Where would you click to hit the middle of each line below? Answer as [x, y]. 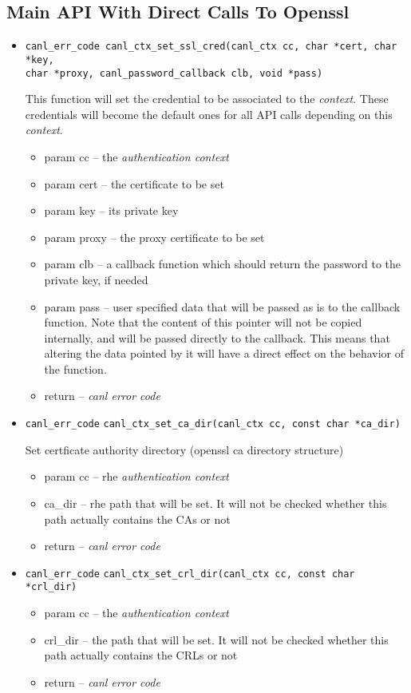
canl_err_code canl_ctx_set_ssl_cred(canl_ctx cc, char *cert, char [211, 47]
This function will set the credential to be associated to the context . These [207, 99]
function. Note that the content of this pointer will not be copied [203, 322]
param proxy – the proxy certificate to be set [154, 237]
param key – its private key [111, 210]
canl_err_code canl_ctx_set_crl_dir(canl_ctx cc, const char [190, 574]
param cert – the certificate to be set [134, 183]
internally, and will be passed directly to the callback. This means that [217, 337]
